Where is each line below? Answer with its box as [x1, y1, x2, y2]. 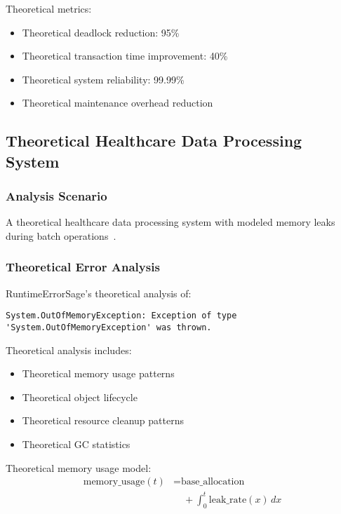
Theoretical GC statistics [22, 437, 131, 452]
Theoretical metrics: [6, 1, 92, 15]
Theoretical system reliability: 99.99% [22, 72, 185, 86]
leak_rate [208, 494, 247, 505]
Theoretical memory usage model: [6, 460, 152, 475]
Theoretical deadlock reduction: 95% [22, 25, 180, 39]
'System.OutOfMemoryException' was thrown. [6, 323, 212, 333]
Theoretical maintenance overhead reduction [22, 95, 213, 110]
